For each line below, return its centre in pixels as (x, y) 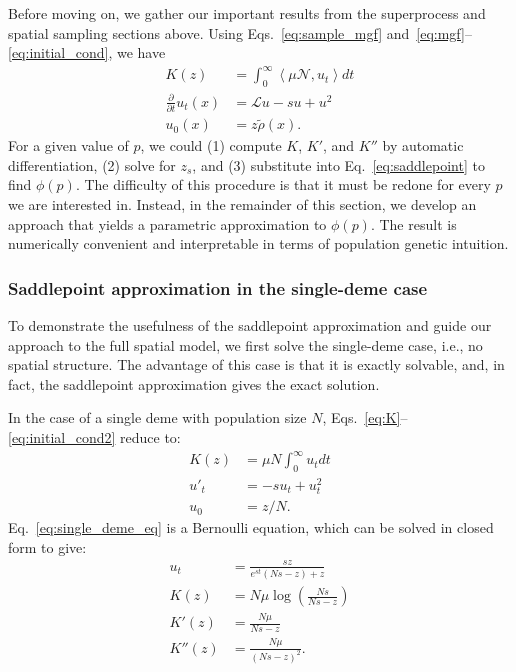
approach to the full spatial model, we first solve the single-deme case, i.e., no (245, 344)
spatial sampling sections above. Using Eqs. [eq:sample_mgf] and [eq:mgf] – (240, 32)
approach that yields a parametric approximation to (167, 223)
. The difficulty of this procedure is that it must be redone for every (283, 184)
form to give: (47, 546)
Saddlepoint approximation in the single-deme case (218, 287)
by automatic (423, 145)
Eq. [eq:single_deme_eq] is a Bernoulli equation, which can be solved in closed (251, 527)
